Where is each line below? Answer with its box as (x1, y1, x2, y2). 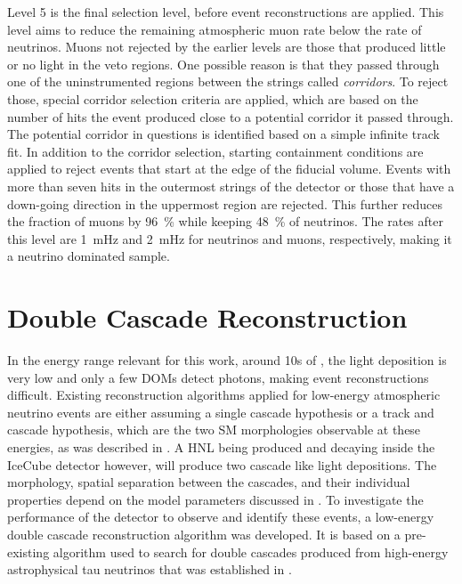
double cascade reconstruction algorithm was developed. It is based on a (7, 524, 401, 543)
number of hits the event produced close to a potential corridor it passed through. (7, 107, 454, 126)
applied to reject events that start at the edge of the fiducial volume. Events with (7, 159, 451, 178)
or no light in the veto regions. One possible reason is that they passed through (7, 54, 440, 73)
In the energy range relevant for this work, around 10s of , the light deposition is (7, 351, 447, 369)
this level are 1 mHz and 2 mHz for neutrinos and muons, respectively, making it (7, 229, 452, 247)
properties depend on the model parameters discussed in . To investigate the (7, 490, 424, 508)
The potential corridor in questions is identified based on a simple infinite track (7, 125, 440, 143)
